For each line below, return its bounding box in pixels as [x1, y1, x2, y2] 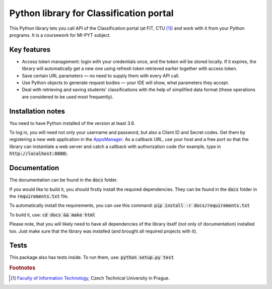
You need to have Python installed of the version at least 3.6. [9, 120, 135, 126]
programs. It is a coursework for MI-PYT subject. [9, 32, 111, 38]
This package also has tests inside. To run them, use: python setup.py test [9, 254, 174, 260]
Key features [9, 45, 50, 54]
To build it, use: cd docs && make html [9, 211, 96, 218]
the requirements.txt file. [9, 193, 69, 199]
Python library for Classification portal [9, 8, 174, 19]
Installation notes [9, 107, 65, 115]
